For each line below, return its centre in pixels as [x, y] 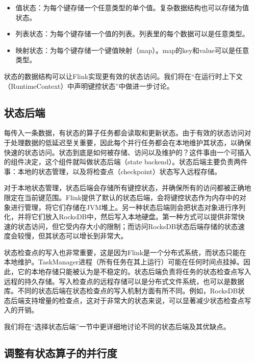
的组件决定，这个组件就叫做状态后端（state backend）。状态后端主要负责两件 [126, 162]
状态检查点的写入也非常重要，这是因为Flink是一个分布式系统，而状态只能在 [125, 252]
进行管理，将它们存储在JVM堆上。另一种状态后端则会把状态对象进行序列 [128, 207]
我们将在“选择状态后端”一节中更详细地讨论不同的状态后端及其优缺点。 [117, 326]
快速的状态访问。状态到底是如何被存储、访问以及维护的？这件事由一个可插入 [127, 152]
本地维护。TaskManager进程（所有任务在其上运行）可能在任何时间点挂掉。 [124, 262]
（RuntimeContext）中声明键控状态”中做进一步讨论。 [89, 86]
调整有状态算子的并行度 [61, 353]
